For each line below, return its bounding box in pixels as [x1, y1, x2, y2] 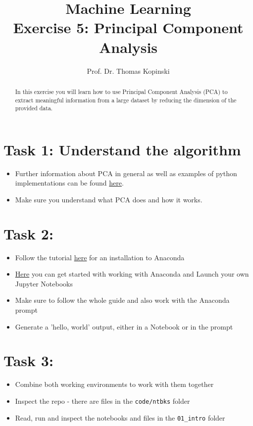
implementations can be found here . [15, 178, 124, 188]
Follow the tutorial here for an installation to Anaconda [15, 252, 185, 262]
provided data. [15, 104, 53, 112]
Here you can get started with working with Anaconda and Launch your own [15, 269, 249, 279]
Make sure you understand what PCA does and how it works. [15, 194, 202, 204]
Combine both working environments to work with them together [15, 379, 214, 389]
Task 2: [3, 223, 53, 243]
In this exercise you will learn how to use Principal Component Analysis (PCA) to [15, 87, 228, 95]
